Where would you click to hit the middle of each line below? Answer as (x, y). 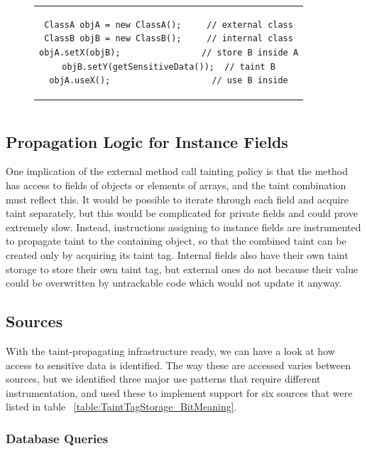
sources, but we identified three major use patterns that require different (163, 379)
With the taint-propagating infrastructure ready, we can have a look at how (170, 350)
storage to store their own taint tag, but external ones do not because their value (182, 269)
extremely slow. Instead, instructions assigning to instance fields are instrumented (183, 227)
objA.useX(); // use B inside (169, 81)
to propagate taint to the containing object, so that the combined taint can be (176, 241)
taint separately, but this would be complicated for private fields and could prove (182, 213)
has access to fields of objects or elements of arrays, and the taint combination (176, 185)
